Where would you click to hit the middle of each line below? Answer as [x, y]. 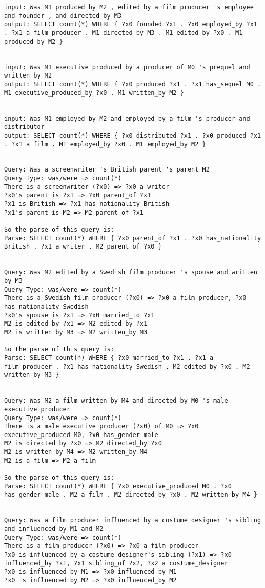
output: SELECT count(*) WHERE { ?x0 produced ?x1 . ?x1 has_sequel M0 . [133, 84]
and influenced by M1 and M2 [54, 529]
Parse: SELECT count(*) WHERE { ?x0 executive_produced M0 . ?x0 [118, 486]
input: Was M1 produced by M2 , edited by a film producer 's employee [129, 7]
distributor [24, 127]
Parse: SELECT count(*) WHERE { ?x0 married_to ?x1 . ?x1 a [109, 358]
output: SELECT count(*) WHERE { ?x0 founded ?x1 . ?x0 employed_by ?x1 [131, 24]
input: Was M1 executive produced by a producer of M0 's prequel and [127, 67]
